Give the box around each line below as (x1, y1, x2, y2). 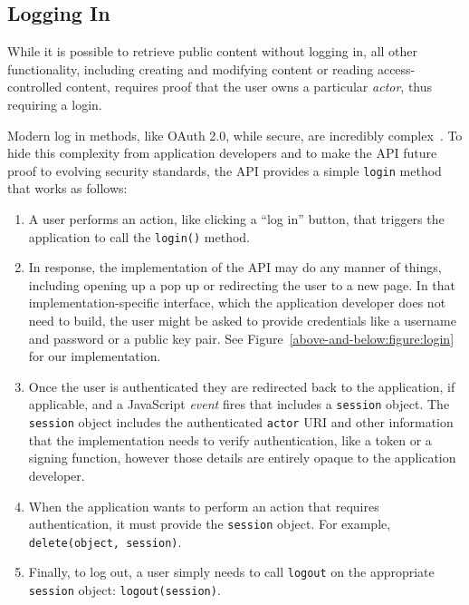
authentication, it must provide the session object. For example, (28, 514, 391, 533)
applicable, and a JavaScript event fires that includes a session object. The (28, 395, 450, 414)
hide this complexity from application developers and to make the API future (7, 143, 437, 162)
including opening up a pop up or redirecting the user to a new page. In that (28, 275, 456, 294)
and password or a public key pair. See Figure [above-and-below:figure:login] (28, 328, 455, 347)
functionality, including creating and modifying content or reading (7, 59, 374, 78)
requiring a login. (7, 94, 102, 113)
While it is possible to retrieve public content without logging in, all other (7, 42, 418, 61)
